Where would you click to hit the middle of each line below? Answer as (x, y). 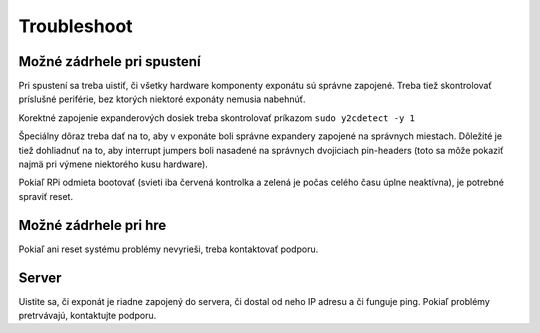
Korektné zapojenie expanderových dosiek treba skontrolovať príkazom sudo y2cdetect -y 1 (216, 117)
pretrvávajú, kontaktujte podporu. (87, 315)
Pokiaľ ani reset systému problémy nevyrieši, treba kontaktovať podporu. (168, 249)
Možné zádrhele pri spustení (109, 61)
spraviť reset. (46, 196)
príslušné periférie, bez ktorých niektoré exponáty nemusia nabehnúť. (162, 99)
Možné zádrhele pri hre (92, 225)
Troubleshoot (76, 26)
